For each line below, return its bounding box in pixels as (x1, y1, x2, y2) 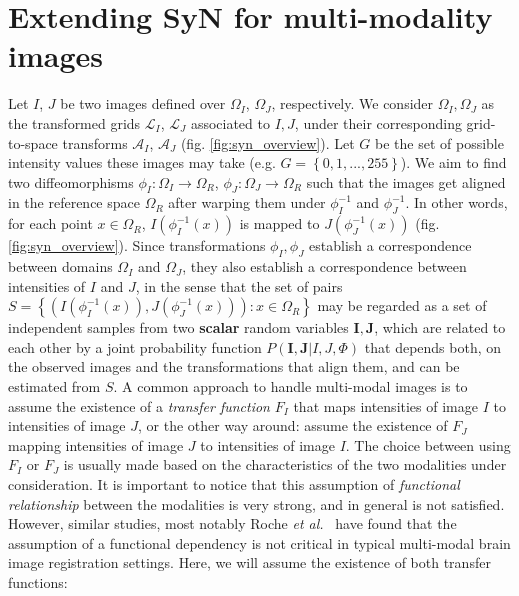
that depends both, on (364, 336, 502, 357)
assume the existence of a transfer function (8, 395, 270, 416)
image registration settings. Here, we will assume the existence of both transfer (8, 552, 491, 573)
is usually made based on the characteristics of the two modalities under (63, 454, 507, 475)
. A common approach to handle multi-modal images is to (113, 376, 468, 397)
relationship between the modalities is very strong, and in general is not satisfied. (8, 493, 505, 514)
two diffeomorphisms (8, 171, 134, 192)
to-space (8, 132, 58, 153)
